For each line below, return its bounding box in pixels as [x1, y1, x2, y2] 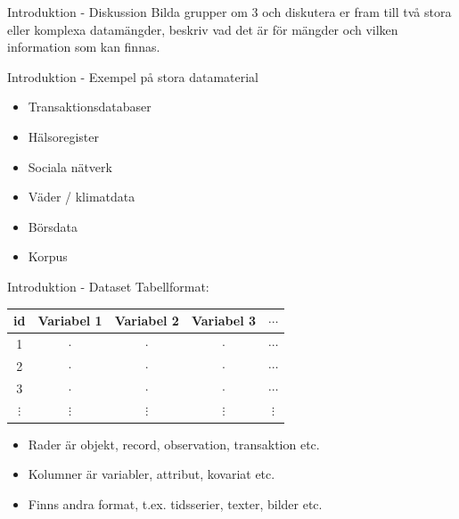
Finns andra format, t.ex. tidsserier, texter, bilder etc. [28, 494, 323, 513]
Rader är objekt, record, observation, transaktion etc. [28, 434, 320, 453]
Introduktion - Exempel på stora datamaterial [7, 67, 258, 86]
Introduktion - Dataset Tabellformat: [7, 276, 209, 295]
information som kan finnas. [7, 37, 160, 56]
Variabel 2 [114, 311, 179, 330]
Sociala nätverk [28, 157, 112, 176]
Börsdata [28, 217, 78, 235]
